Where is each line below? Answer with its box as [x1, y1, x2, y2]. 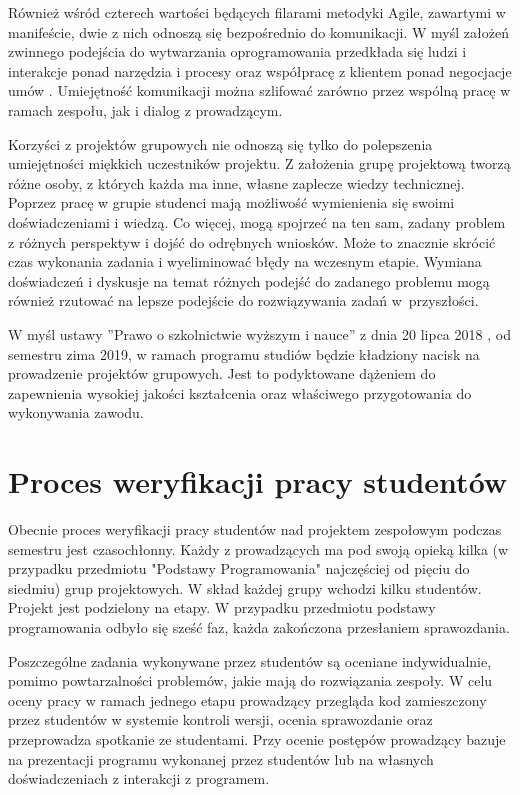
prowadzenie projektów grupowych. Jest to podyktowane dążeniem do [8, 363, 436, 384]
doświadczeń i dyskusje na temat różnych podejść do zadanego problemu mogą [8, 270, 490, 291]
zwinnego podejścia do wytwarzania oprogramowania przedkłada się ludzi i [8, 41, 467, 62]
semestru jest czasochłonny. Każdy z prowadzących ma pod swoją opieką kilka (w [8, 538, 509, 559]
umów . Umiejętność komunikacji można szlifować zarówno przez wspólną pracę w [8, 80, 511, 101]
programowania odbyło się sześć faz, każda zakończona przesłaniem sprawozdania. [8, 616, 510, 637]
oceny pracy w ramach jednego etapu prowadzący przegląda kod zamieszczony [8, 689, 487, 710]
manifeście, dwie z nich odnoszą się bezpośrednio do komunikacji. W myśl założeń [8, 21, 509, 42]
